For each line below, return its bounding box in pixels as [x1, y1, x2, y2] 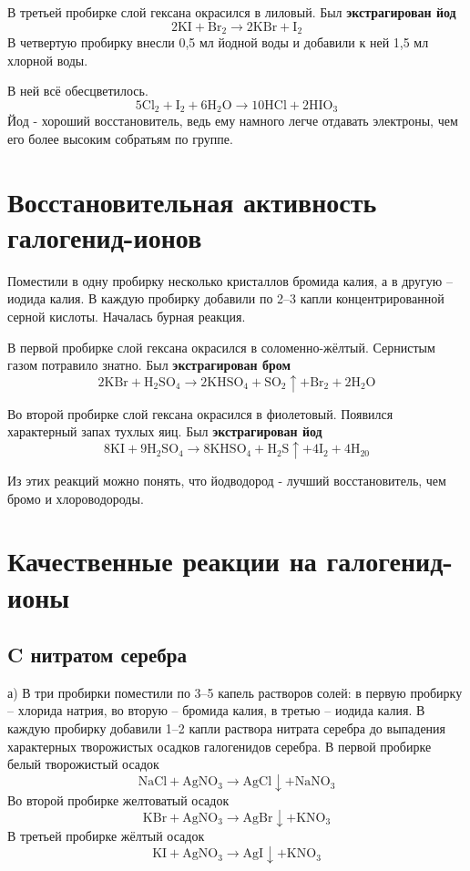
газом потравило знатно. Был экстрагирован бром [7, 355, 291, 374]
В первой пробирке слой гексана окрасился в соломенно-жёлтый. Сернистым [7, 337, 435, 356]
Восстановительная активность [7, 182, 377, 220]
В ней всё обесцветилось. [7, 81, 148, 100]
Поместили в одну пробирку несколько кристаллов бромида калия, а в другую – [7, 271, 453, 290]
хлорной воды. [7, 50, 88, 69]
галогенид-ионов [7, 218, 202, 255]
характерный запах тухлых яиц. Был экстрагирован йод [7, 422, 322, 441]
